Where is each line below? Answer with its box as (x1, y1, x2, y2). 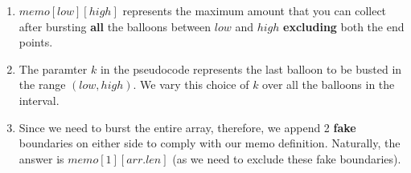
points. (18, 34, 53, 50)
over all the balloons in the (262, 76, 395, 93)
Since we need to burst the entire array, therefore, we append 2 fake (18, 119, 356, 135)
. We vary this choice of (133, 76, 249, 93)
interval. (18, 91, 60, 108)
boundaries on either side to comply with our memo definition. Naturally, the (18, 135, 401, 151)
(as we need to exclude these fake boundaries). (172, 150, 401, 167)
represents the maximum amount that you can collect (122, 2, 387, 18)
